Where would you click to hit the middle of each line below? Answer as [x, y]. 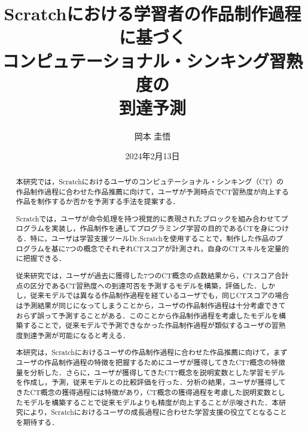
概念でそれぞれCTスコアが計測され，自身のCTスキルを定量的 [186, 248]
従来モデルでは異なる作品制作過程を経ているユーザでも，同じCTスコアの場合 [160, 295]
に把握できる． [41, 258]
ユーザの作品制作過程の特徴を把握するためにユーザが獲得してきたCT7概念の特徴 [150, 362]
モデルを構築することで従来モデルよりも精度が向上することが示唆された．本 [151, 402]
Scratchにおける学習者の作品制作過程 [153, 13]
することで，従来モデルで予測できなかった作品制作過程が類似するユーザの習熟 [154, 325]
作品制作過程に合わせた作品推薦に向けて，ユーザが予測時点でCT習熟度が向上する [152, 191]
